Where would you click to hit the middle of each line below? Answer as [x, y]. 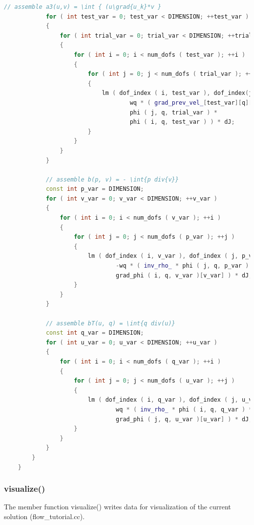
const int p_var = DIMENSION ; [95, 189]
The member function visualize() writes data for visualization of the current [117, 507]
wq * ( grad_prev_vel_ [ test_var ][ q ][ [191, 103]
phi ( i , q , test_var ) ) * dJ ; [182, 122]
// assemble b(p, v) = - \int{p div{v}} [112, 179]
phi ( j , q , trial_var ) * [173, 112]
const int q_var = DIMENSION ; [95, 333]
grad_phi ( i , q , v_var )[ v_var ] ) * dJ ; [184, 275]
